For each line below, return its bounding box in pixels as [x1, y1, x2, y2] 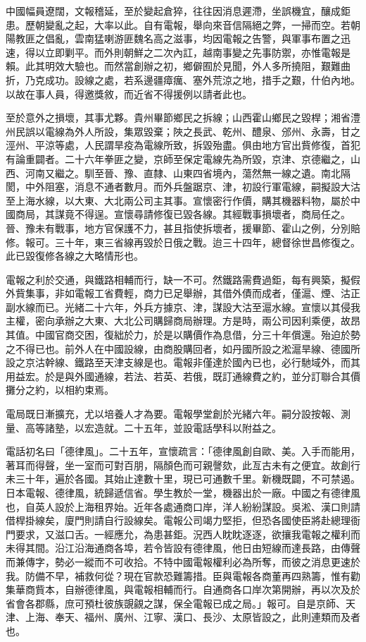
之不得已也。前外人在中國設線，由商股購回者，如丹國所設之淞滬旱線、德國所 [6, 341, 360, 356]
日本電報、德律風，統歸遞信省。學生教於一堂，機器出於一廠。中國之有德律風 [6, 485, 360, 499]
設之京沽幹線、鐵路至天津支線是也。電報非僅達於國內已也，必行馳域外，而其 [6, 355, 360, 370]
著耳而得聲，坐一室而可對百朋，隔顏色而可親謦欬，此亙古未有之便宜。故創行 [6, 457, 360, 472]
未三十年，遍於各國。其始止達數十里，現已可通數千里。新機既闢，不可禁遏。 [6, 471, 360, 486]
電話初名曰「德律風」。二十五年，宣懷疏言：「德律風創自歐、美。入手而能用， [6, 444, 360, 459]
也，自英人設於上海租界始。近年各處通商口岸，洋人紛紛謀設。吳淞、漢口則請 [6, 499, 360, 514]
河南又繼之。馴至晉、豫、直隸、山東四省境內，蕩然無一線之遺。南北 [25, 165, 341, 180]
